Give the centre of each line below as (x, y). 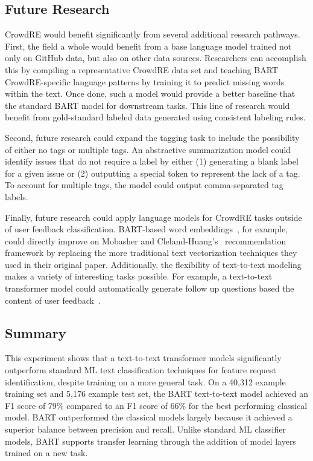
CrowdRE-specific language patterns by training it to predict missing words (145, 81)
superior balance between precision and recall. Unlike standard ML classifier (145, 429)
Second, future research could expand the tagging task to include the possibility (152, 137)
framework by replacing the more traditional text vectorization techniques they (151, 253)
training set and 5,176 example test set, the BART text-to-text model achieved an (157, 394)
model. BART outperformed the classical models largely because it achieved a (149, 417)
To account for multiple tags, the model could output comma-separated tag (144, 185)
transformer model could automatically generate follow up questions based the (150, 288)
